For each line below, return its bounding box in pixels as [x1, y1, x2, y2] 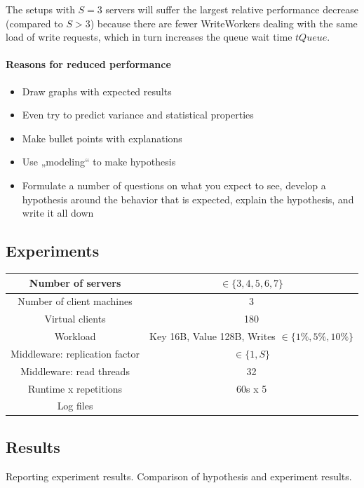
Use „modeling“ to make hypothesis [22, 154, 176, 169]
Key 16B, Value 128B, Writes [149, 328, 276, 343]
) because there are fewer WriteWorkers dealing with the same [90, 15, 358, 30]
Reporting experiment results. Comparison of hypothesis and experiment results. [6, 468, 352, 483]
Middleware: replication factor [11, 346, 140, 360]
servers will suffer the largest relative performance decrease [105, 2, 358, 16]
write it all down [22, 205, 94, 220]
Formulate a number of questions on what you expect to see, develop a [22, 177, 326, 192]
